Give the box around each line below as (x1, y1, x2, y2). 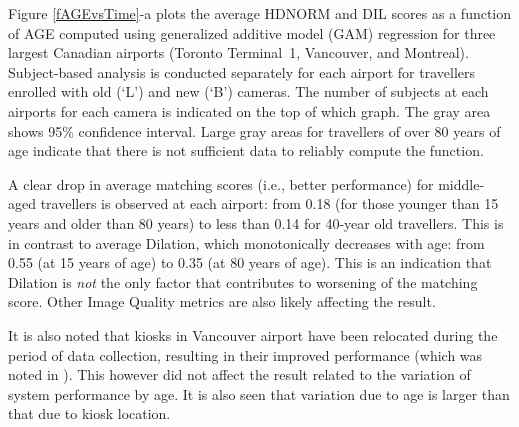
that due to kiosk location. (8, 403, 171, 424)
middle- (438, 173, 485, 194)
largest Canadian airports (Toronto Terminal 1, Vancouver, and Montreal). (8, 42, 469, 63)
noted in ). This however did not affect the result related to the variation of (8, 364, 471, 385)
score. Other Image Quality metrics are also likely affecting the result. (8, 291, 436, 312)
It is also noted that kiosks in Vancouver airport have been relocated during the (8, 324, 498, 345)
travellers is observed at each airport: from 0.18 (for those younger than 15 (40, 193, 499, 214)
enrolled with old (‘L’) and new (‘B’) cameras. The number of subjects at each (8, 81, 489, 102)
